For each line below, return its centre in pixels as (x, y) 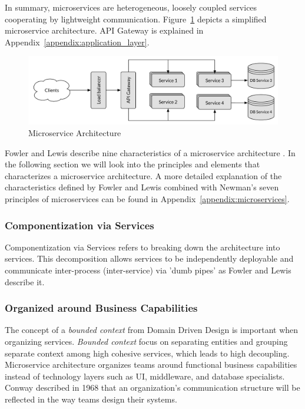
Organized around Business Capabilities (101, 308)
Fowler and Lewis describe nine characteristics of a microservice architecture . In (150, 152)
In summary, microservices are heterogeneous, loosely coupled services (131, 7)
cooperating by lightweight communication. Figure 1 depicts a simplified (136, 19)
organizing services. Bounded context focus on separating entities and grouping (146, 341)
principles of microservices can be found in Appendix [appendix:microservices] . (147, 198)
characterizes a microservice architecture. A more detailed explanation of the (143, 175)
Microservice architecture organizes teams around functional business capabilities (151, 365)
